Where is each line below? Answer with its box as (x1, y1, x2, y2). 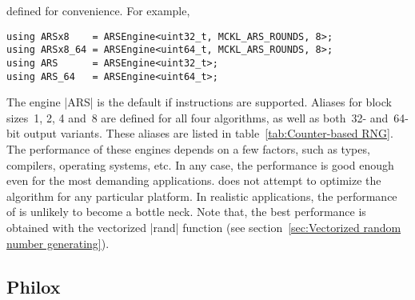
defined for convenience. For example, (6, 2, 190, 18)
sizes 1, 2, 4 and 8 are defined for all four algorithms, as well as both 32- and (6, 109, 389, 126)
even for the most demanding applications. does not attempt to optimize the (6, 172, 381, 189)
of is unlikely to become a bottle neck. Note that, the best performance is (6, 203, 366, 220)
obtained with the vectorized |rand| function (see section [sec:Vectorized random (6, 218, 401, 235)
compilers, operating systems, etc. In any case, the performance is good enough (6, 156, 394, 173)
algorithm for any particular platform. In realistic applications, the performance (6, 187, 397, 204)
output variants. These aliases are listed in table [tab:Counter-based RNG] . (23, 125, 393, 142)
